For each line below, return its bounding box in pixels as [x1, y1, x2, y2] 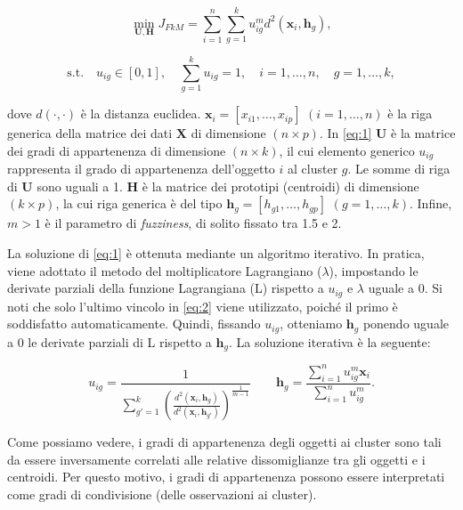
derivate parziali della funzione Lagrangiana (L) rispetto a [7, 279, 324, 297]
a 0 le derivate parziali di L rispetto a [7, 332, 212, 351]
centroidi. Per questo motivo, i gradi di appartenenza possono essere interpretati [7, 467, 445, 486]
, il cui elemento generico [279, 141, 415, 159]
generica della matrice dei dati [7, 124, 173, 142]
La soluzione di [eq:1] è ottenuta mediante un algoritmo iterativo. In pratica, [7, 244, 425, 263]
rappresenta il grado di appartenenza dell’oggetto [7, 159, 275, 178]
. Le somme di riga [347, 159, 451, 178]
